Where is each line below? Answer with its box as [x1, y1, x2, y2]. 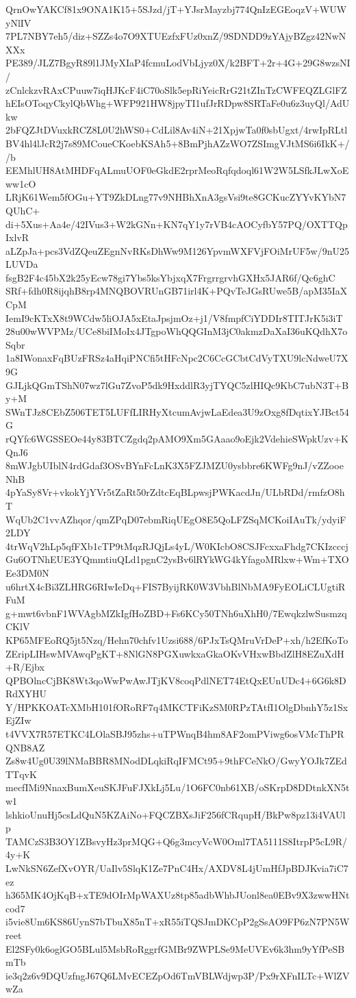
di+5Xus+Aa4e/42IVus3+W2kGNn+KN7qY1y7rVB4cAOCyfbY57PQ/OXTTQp [5, 216, 348, 231]
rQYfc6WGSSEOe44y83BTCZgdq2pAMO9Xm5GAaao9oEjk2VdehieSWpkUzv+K [5, 432, 349, 445]
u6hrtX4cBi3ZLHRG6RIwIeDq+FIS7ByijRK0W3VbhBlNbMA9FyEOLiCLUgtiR [5, 579, 346, 593]
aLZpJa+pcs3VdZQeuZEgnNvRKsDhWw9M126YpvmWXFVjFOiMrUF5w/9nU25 [5, 243, 349, 258]
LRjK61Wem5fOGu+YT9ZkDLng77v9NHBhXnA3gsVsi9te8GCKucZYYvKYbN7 [5, 190, 346, 204]
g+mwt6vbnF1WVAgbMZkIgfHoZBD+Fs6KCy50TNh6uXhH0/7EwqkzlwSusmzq [5, 606, 347, 620]
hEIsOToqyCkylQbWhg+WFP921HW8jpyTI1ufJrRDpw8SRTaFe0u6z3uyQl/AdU [5, 96, 350, 110]
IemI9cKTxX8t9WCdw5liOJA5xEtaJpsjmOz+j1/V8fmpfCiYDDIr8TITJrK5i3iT [5, 310, 343, 325]
